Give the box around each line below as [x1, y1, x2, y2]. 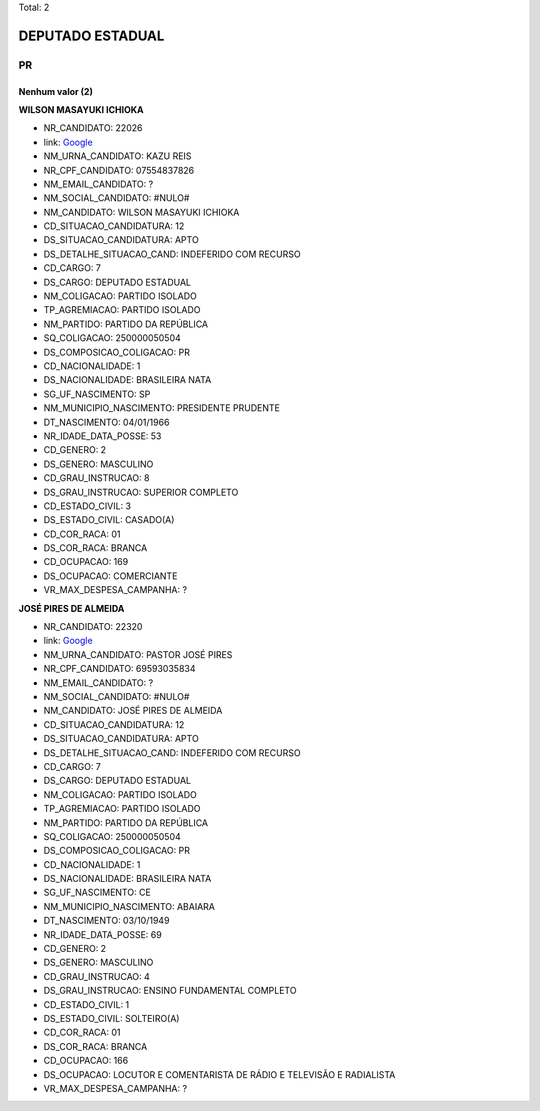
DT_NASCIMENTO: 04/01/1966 [43, 416, 170, 428]
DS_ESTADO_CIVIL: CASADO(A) [43, 514, 175, 526]
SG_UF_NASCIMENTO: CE [43, 886, 152, 899]
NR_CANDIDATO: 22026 [43, 122, 143, 134]
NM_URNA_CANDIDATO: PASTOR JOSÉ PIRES [43, 648, 233, 660]
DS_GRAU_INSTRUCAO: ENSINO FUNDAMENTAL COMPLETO [43, 985, 297, 997]
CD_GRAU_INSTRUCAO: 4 [43, 970, 150, 982]
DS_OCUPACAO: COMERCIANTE [43, 570, 178, 582]
